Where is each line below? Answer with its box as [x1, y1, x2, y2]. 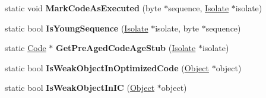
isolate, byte [155, 21, 199, 34]
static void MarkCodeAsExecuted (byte [5, 2, 161, 14]
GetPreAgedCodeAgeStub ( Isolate [56, 42, 196, 54]
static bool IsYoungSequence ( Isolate [5, 21, 148, 34]
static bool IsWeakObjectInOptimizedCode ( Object [5, 61, 209, 74]
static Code [5, 42, 46, 54]
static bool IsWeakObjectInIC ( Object [5, 81, 155, 94]
